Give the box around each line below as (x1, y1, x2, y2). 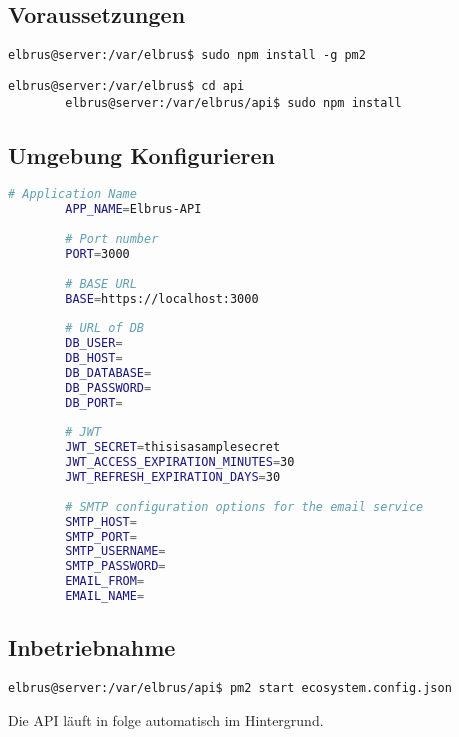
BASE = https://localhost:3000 (65, 291, 259, 306)
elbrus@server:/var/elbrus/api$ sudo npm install (65, 95, 402, 110)
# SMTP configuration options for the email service (65, 499, 424, 514)
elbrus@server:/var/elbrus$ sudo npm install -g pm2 (8, 48, 366, 63)
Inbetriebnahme (8, 632, 176, 663)
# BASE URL (65, 276, 137, 291)
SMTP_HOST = (65, 514, 137, 529)
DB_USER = (65, 336, 123, 351)
